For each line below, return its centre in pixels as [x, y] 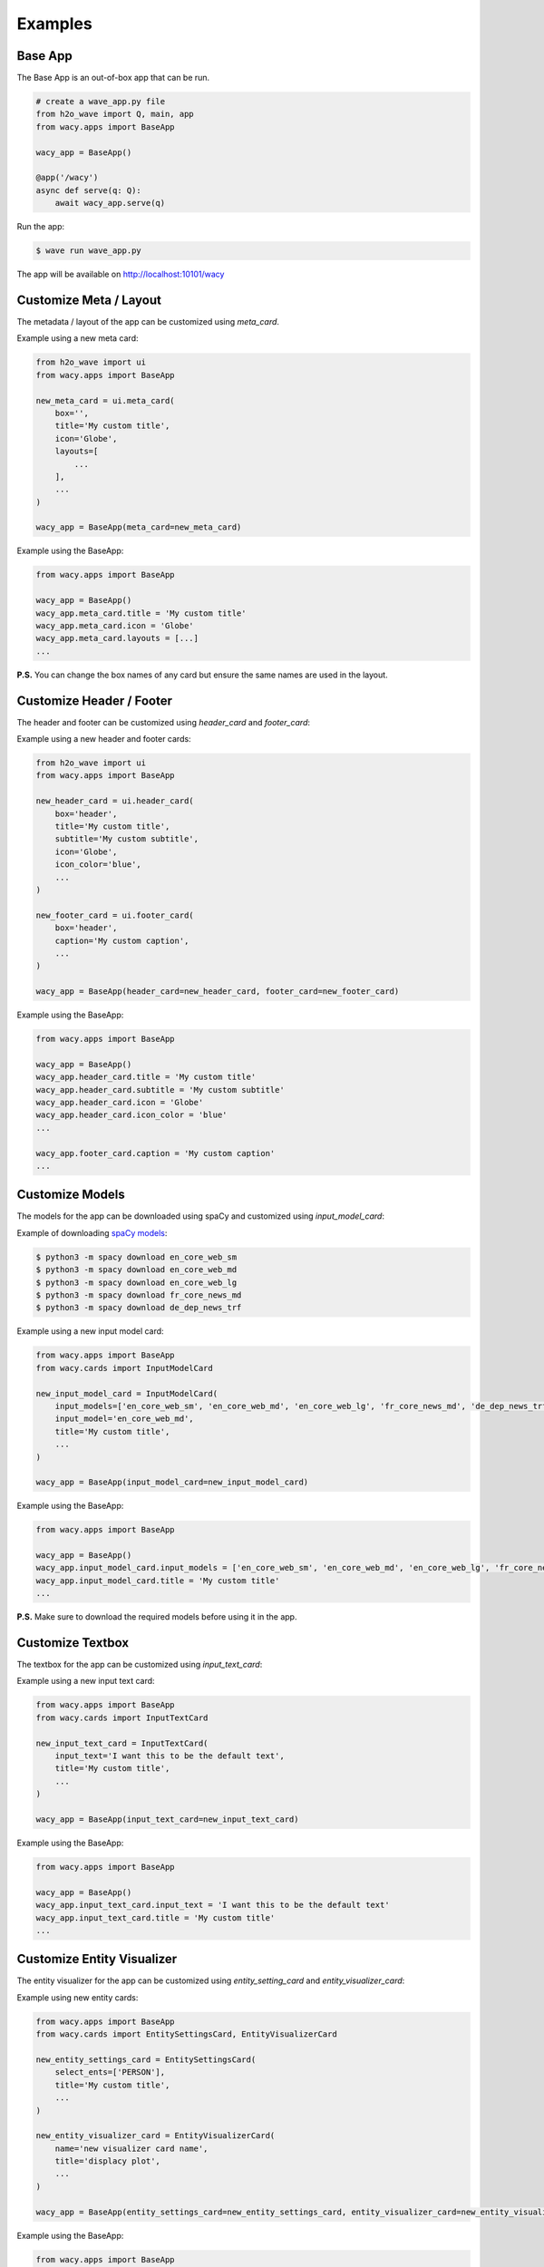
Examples [54, 24]
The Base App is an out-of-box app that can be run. [113, 78]
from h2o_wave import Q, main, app [115, 114]
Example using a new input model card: [90, 1331]
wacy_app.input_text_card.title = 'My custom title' [155, 1917]
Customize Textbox [73, 1643]
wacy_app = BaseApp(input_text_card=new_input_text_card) [167, 1819]
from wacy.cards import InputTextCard [122, 1717]
